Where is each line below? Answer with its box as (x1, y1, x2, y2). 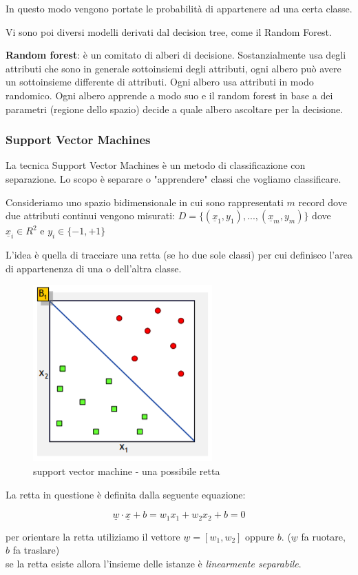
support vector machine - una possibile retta (33, 463, 220, 478)
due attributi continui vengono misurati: (6, 208, 175, 223)
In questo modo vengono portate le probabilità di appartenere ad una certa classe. (6, 1, 352, 15)
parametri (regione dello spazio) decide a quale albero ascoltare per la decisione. (6, 101, 344, 116)
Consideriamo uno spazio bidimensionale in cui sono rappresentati (6, 194, 284, 209)
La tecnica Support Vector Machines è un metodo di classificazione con (6, 158, 306, 172)
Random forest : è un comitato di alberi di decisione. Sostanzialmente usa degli (6, 48, 346, 62)
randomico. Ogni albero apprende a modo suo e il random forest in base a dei (6, 88, 333, 102)
